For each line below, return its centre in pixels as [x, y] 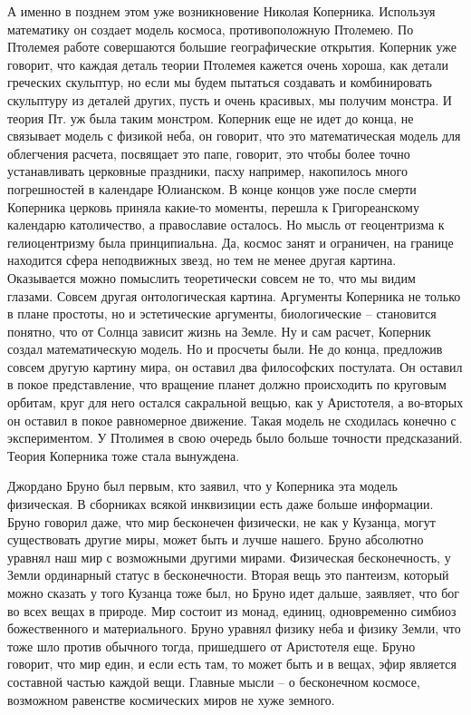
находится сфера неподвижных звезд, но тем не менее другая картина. [202, 260]
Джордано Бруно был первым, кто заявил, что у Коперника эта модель [202, 486]
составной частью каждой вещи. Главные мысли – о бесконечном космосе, [214, 681]
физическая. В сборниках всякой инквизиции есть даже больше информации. [221, 504]
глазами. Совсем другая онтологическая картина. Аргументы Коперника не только [234, 295]
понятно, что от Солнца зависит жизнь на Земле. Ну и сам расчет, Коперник [219, 331]
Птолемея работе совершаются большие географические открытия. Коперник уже [232, 47]
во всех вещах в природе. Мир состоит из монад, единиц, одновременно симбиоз [232, 610]
